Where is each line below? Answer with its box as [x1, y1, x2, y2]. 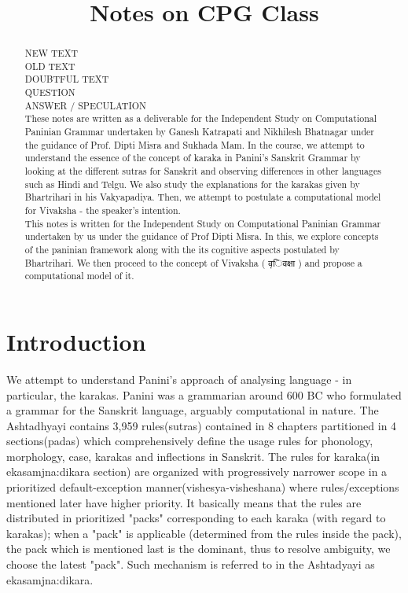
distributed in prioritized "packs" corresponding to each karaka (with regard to [6, 510, 386, 526]
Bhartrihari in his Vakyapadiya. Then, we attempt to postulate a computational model [24, 190, 381, 204]
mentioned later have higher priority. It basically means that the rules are [6, 494, 362, 510]
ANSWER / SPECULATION [24, 98, 146, 112]
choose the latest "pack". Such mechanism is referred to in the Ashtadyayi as [6, 556, 375, 573]
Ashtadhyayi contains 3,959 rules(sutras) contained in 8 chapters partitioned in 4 [6, 417, 397, 433]
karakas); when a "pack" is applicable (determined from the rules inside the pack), [6, 525, 402, 541]
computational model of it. [24, 269, 134, 282]
